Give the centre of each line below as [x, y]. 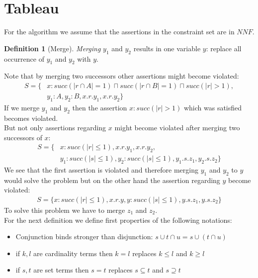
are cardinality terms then [73, 253]
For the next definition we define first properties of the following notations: [118, 220]
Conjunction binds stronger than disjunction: [84, 236]
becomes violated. [31, 118]
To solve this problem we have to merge [65, 210]
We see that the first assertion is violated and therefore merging [101, 170]
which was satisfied [213, 107]
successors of [23, 137]
